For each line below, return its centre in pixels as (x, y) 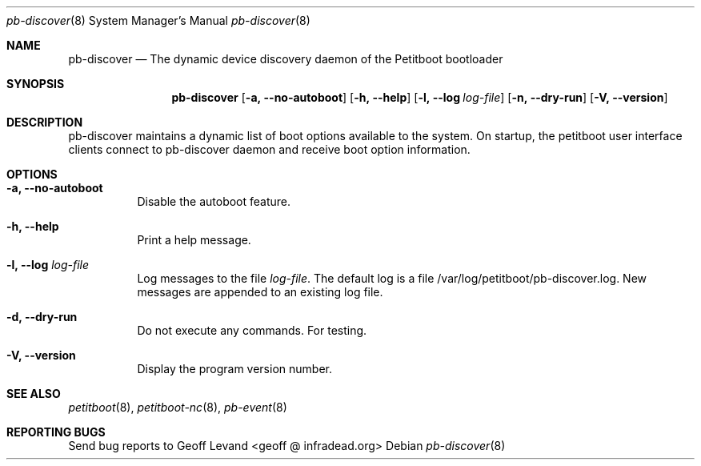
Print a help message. (194, 240)
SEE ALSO (34, 394)
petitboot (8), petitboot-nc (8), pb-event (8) (178, 407)
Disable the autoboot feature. (214, 201)
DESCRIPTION (45, 122)
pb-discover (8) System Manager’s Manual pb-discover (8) (158, 20)
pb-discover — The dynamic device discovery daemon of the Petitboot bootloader (286, 59)
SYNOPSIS (36, 84)
